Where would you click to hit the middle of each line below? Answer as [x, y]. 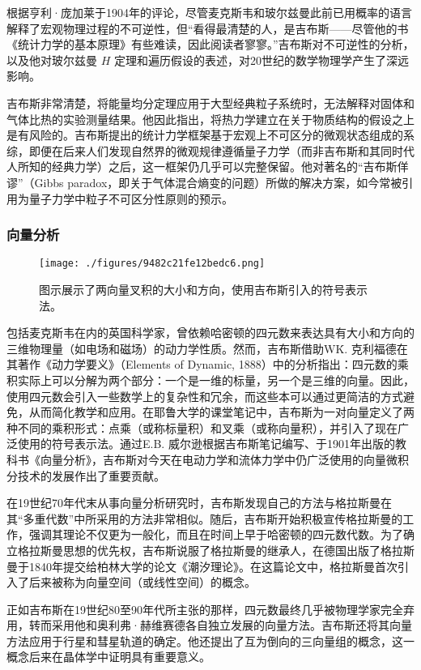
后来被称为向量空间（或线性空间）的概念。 [142, 582]
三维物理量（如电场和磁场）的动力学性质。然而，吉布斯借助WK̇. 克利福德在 [207, 348]
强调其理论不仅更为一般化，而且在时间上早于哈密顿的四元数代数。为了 [216, 534]
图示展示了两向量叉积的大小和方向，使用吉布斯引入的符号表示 [203, 289]
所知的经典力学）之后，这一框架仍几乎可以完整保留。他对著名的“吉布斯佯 [213, 166]
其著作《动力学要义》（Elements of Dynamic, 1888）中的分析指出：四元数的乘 [208, 364]
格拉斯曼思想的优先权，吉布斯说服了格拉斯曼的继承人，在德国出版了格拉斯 [216, 550]
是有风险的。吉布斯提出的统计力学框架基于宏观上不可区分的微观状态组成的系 [210, 135]
